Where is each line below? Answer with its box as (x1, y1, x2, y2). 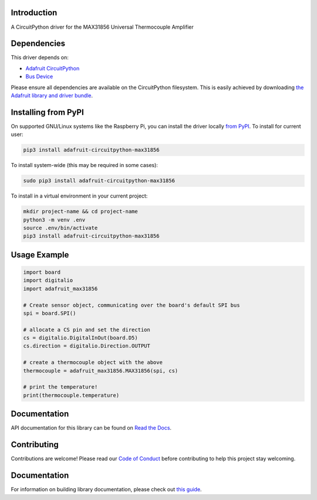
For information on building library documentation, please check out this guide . (11, 486, 202, 493)
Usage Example (11, 250, 69, 260)
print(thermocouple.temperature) (23, 392, 120, 399)
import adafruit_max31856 (23, 285, 98, 292)
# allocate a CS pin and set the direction (23, 326, 151, 333)
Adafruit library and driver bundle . (11, 91, 93, 99)
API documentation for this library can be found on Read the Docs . (11, 424, 172, 431)
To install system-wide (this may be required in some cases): (11, 162, 158, 169)
